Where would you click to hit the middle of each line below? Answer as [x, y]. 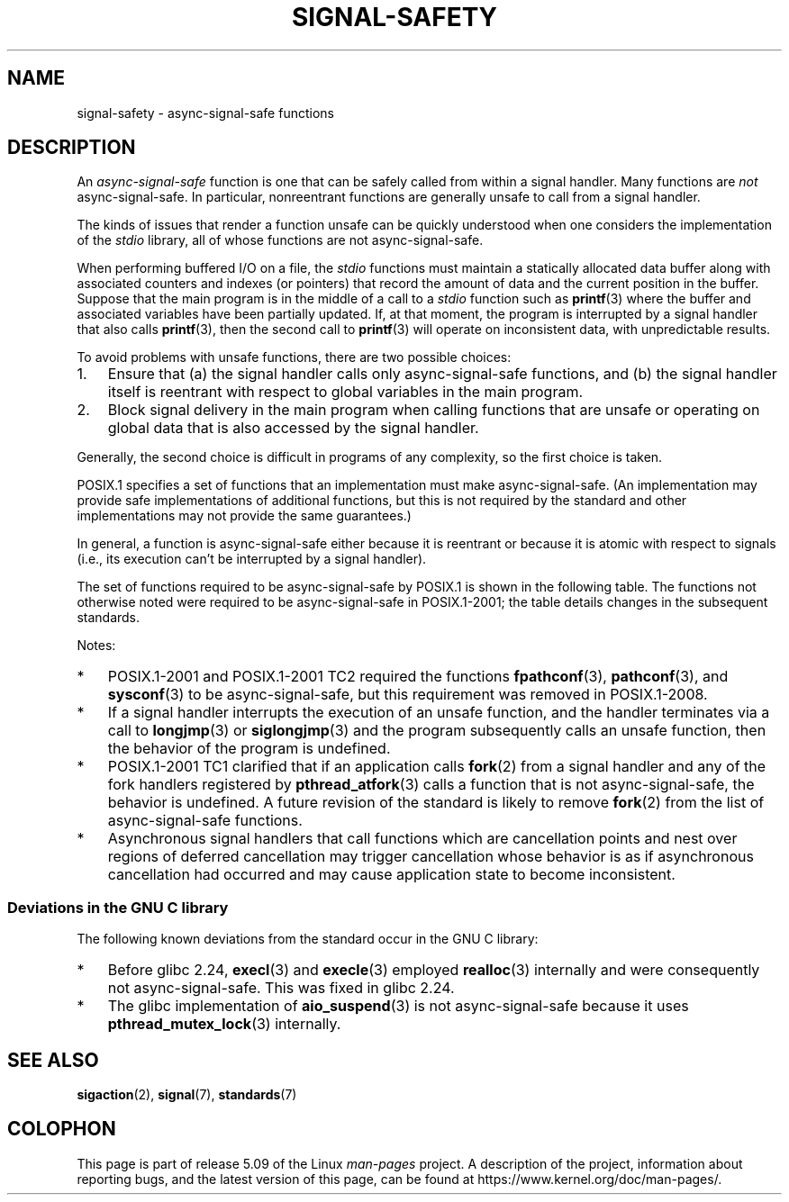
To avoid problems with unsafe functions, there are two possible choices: [294, 357]
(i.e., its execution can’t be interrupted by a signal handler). [252, 559]
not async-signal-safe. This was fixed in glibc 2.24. [281, 988]
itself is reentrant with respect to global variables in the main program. [345, 392]
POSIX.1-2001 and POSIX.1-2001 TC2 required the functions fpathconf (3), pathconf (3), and [418, 677]
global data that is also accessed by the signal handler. [293, 428]
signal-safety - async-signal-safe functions [205, 113]
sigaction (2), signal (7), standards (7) [187, 1095]
